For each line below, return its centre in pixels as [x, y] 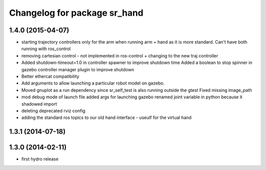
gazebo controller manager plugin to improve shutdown [78, 69]
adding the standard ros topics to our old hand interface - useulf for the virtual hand [106, 117]
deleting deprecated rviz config [53, 111]
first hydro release [40, 159]
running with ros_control [46, 49]
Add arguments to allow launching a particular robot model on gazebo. [93, 83]
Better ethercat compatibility [50, 77]
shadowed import [39, 104]
